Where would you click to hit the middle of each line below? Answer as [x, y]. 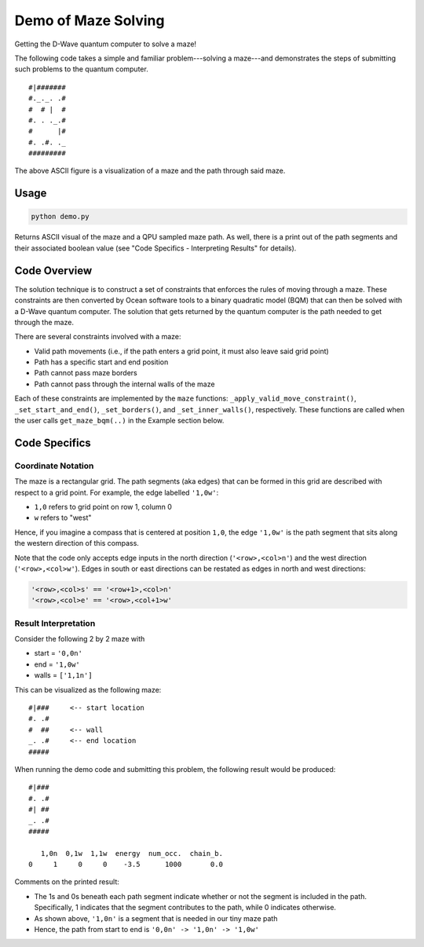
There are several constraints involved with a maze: [98, 337]
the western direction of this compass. [77, 543]
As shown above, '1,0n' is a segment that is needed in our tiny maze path [156, 918]
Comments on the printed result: [67, 882]
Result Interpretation [55, 623]
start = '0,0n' [58, 653]
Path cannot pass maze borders [86, 373]
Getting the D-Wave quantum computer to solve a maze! [105, 44]
